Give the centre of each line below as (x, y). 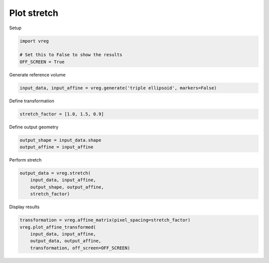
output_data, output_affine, (66, 241)
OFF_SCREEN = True (42, 62)
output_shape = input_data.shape (61, 140)
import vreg (34, 41)
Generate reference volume (37, 75)
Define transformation (32, 101)
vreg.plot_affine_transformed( (58, 227)
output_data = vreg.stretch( (55, 173)
